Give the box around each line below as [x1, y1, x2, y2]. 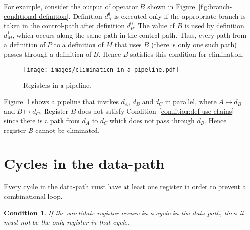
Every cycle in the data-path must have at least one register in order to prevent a [4, 181, 246, 192]
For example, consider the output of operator [4, 1, 138, 11]
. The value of [134, 20, 175, 31]
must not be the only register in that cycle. [4, 217, 130, 227]
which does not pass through [109, 115, 195, 125]
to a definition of [54, 39, 104, 49]
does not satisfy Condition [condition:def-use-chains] [78, 106, 234, 116]
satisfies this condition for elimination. [130, 49, 244, 59]
